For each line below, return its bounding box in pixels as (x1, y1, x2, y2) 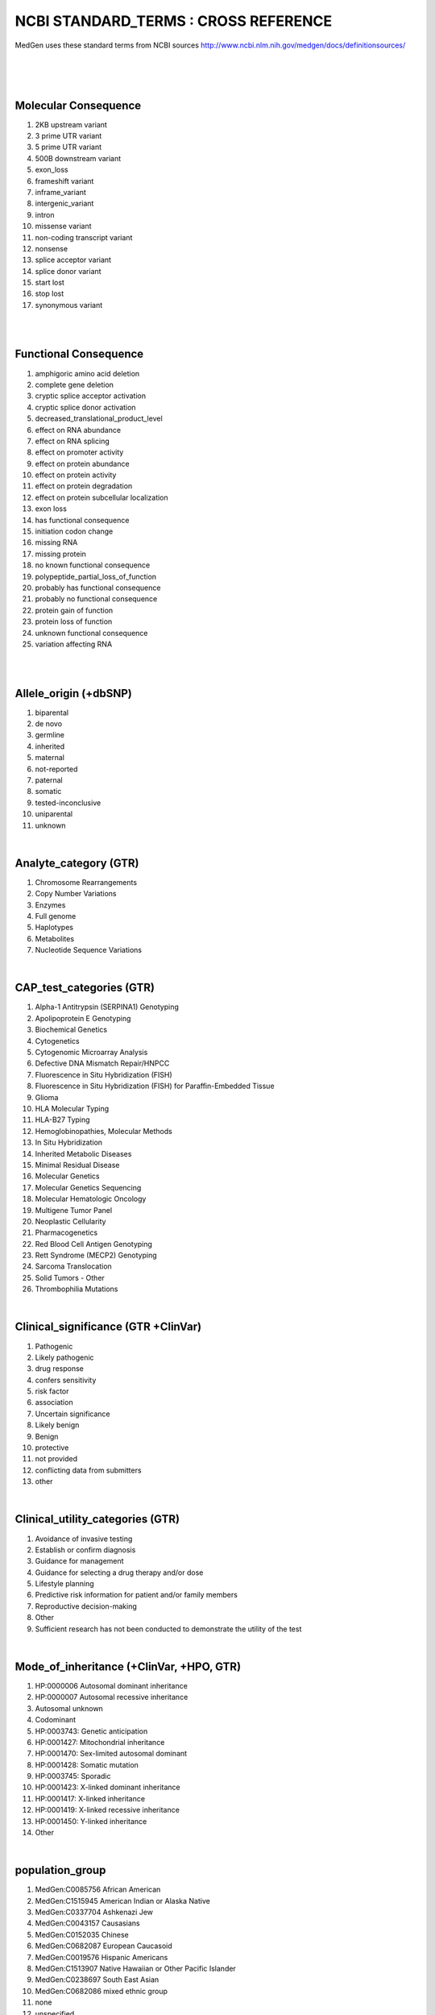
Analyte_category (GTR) (14, 856, 139, 870)
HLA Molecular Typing (35, 1103, 110, 1113)
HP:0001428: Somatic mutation (35, 1759, 139, 1769)
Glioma (35, 1092, 59, 1102)
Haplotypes (35, 923, 74, 933)
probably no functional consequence (35, 594, 158, 604)
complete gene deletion (35, 380, 114, 389)
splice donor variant (35, 266, 101, 276)
